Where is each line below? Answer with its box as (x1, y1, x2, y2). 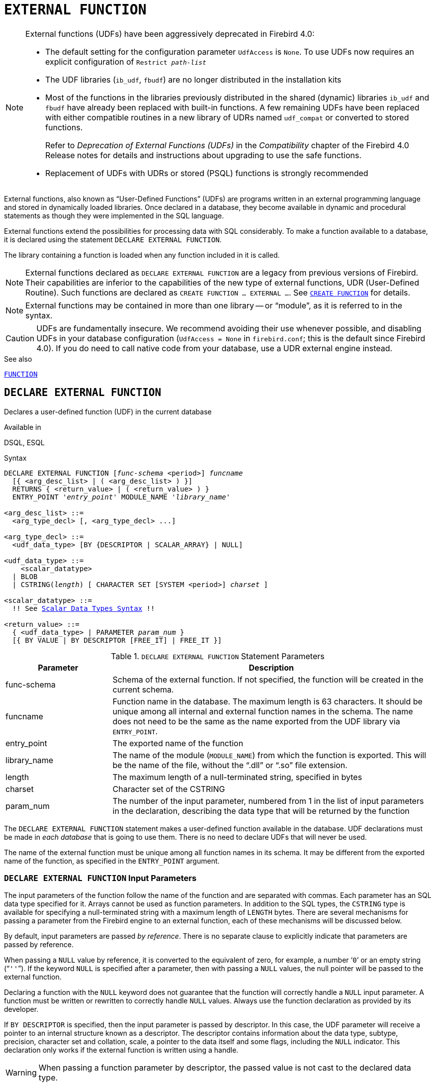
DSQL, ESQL (4, 438, 45, 447)
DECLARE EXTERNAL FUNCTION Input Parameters (4, 873, 197, 883)
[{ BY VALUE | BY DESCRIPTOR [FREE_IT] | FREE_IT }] (12, 636, 222, 644)
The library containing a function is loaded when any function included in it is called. (4, 250, 280, 259)
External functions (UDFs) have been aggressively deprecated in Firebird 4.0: (25, 28, 315, 39)
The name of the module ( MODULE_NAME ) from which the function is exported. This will (112, 750, 427, 760)
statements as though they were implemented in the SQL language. (4, 211, 224, 220)
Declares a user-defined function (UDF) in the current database (4, 407, 212, 416)
